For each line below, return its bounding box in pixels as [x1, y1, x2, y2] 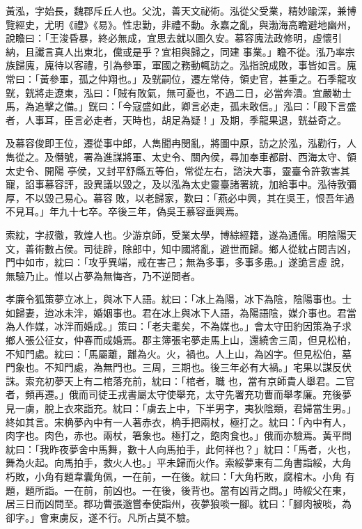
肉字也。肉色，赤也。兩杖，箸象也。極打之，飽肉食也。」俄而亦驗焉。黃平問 [6, 428, 352, 443]
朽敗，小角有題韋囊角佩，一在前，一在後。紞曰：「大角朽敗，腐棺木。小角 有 [6, 469, 355, 483]
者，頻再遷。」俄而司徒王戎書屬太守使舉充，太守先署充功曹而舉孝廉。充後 [6, 387, 342, 402]
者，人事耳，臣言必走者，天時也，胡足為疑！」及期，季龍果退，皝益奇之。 [6, 112, 347, 127]
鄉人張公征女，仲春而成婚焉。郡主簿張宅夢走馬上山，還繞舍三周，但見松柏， [6, 333, 356, 347]
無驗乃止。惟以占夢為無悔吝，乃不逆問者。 [6, 268, 200, 283]
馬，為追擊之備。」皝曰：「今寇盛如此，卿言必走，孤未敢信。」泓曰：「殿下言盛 [6, 99, 356, 113]
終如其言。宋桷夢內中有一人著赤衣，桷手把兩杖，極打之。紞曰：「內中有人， [6, 414, 352, 429]
